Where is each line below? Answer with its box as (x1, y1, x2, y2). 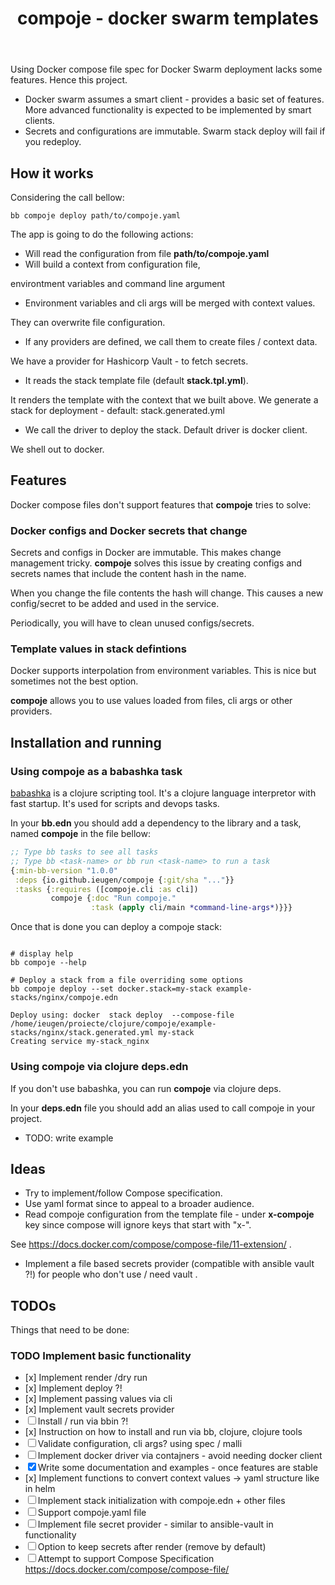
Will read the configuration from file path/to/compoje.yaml (24, 248, 270, 259)
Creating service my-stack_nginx (10, 1037, 150, 1047)
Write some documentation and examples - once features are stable (37, 1462, 318, 1474)
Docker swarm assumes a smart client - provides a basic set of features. (24, 93, 325, 106)
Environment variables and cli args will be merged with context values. (24, 297, 316, 309)
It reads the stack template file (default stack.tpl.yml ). (24, 375, 249, 386)
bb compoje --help (10, 958, 87, 968)
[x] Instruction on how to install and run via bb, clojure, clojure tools (24, 1426, 303, 1438)
